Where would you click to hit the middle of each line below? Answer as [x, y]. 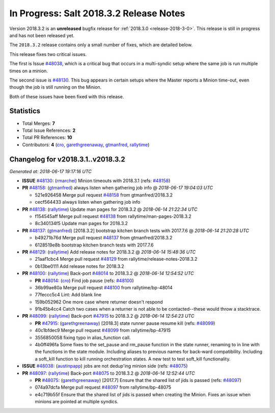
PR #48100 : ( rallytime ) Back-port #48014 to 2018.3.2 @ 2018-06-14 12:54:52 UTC [108, 273]
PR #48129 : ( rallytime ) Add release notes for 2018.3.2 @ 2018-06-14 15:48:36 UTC [109, 252]
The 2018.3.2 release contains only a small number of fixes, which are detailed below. [101, 45]
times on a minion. [29, 71]
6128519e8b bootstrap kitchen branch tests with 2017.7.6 [94, 245]
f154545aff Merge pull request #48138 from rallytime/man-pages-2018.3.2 [113, 216]
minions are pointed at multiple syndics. [77, 402]
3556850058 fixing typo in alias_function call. [83, 337]
